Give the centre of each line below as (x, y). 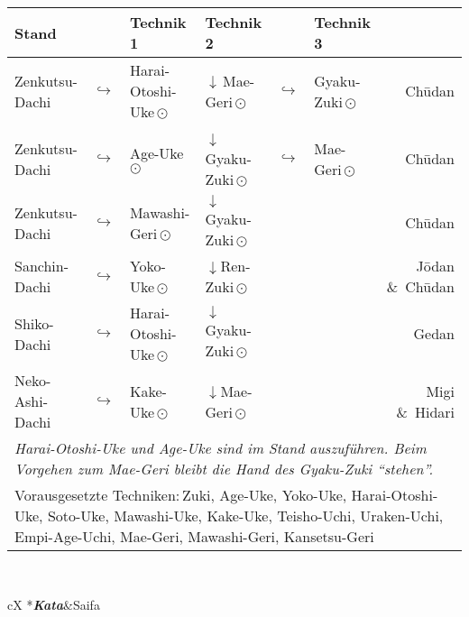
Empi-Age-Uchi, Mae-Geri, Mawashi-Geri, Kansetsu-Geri (194, 536)
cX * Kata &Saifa (54, 604)
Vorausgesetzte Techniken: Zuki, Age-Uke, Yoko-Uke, (181, 495)
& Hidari (425, 411)
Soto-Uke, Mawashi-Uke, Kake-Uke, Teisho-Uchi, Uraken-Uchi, (245, 516)
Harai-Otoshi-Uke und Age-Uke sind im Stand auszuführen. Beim (221, 448)
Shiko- (34, 323)
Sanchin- (42, 266)
